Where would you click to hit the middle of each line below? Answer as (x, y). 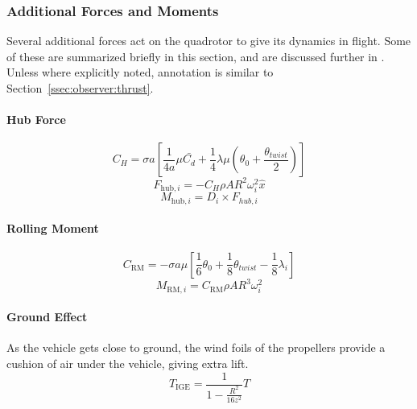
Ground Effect (47, 317)
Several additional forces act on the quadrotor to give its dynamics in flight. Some (209, 41)
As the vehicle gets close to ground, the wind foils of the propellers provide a (196, 347)
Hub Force (36, 120)
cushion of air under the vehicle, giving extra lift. (128, 363)
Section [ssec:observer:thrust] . (80, 88)
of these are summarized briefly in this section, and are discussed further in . (196, 56)
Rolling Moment (53, 228)
